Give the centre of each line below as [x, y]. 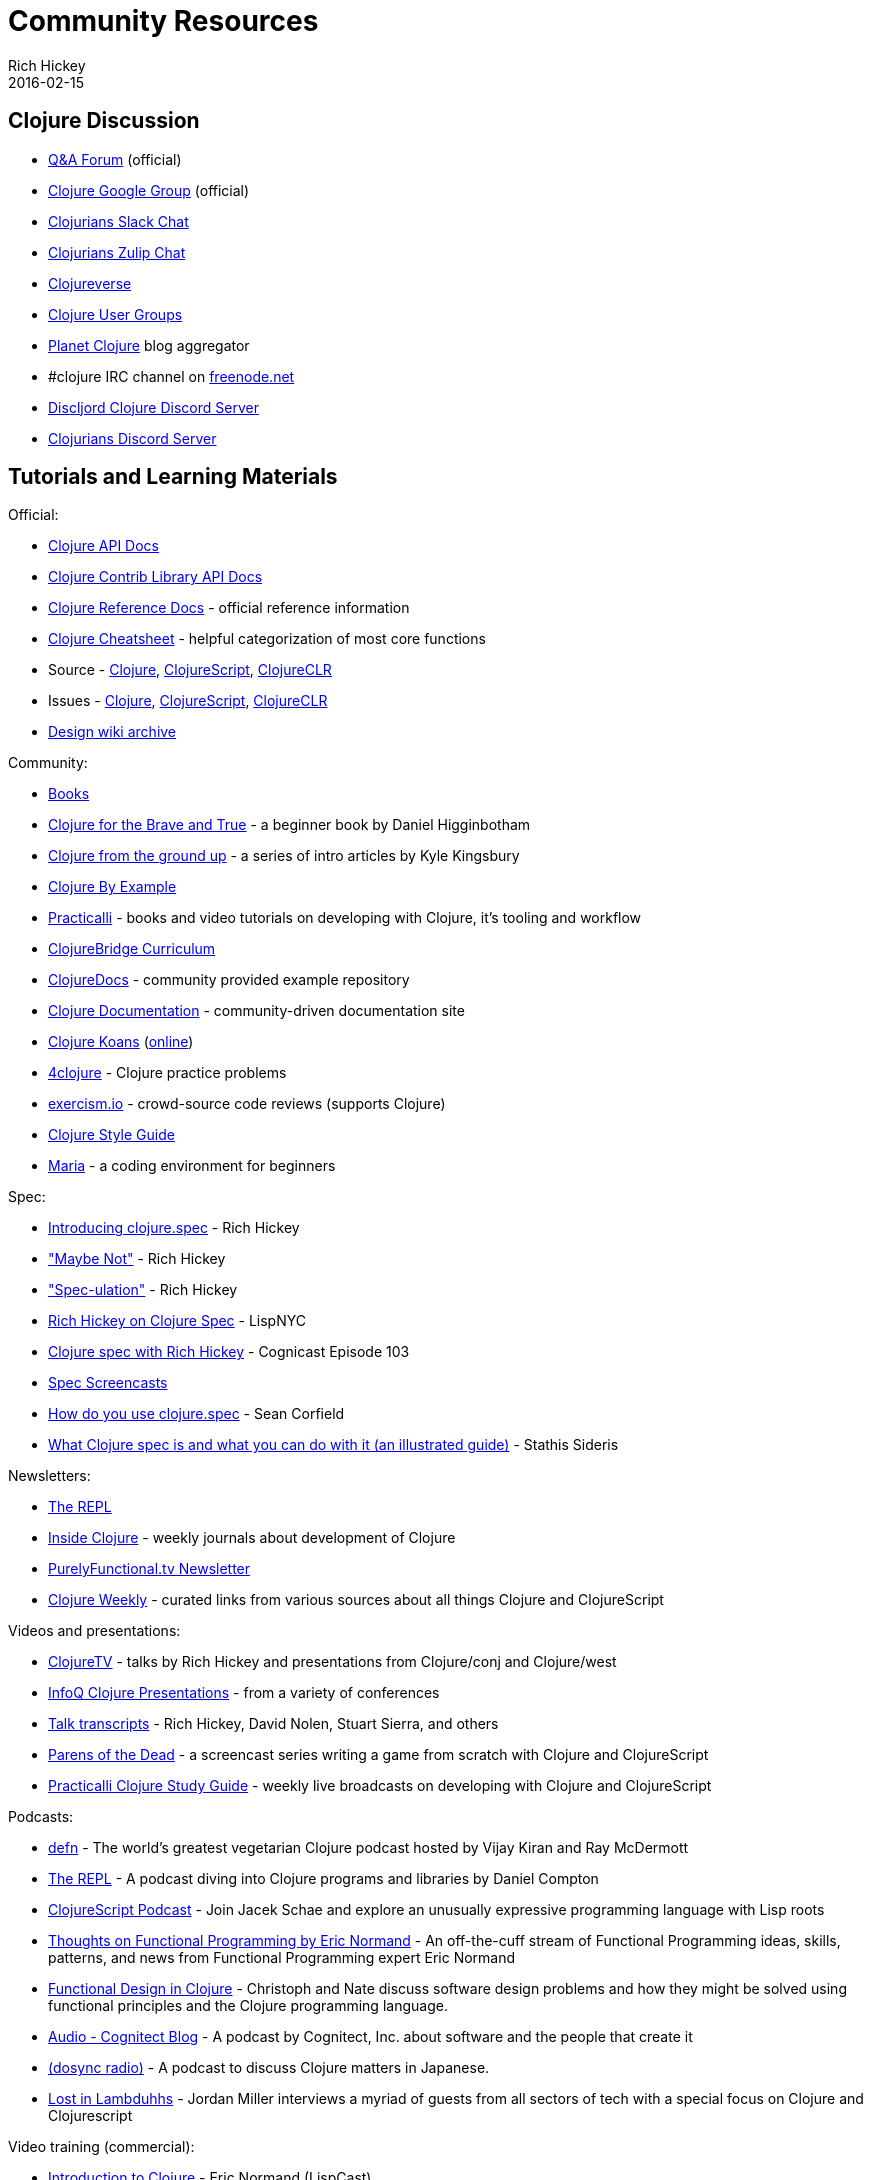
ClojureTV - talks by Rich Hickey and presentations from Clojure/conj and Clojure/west [332, 1662]
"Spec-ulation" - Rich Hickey [143, 1290]
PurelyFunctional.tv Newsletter [149, 1569]
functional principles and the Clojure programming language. [248, 2006]
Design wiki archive [112, 732]
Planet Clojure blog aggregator [149, 345]
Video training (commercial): [101, 2147]
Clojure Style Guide [111, 1135]
